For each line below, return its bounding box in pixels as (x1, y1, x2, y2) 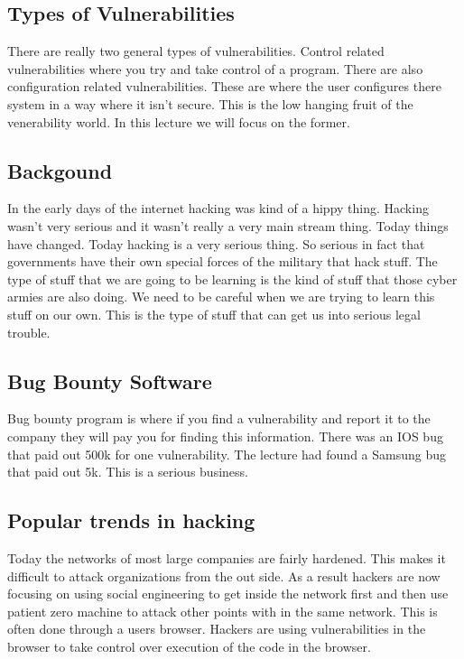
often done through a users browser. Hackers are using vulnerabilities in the (7, 619, 426, 638)
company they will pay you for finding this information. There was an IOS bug (7, 426, 443, 445)
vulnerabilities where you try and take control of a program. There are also (7, 59, 423, 78)
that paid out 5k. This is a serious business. (7, 462, 248, 481)
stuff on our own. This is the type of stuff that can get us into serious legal (7, 304, 421, 323)
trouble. (7, 322, 51, 341)
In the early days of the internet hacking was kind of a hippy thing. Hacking (7, 199, 429, 218)
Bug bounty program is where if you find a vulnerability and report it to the (7, 409, 431, 428)
